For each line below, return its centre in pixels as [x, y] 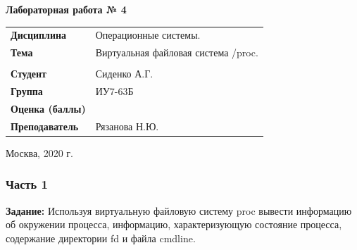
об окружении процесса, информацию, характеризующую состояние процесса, [174, 224]
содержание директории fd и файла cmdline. [101, 238]
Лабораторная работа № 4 [66, 9]
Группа [27, 91]
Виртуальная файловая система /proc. [177, 52]
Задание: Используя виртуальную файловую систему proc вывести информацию [179, 210]
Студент [29, 74]
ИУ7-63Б [114, 91]
